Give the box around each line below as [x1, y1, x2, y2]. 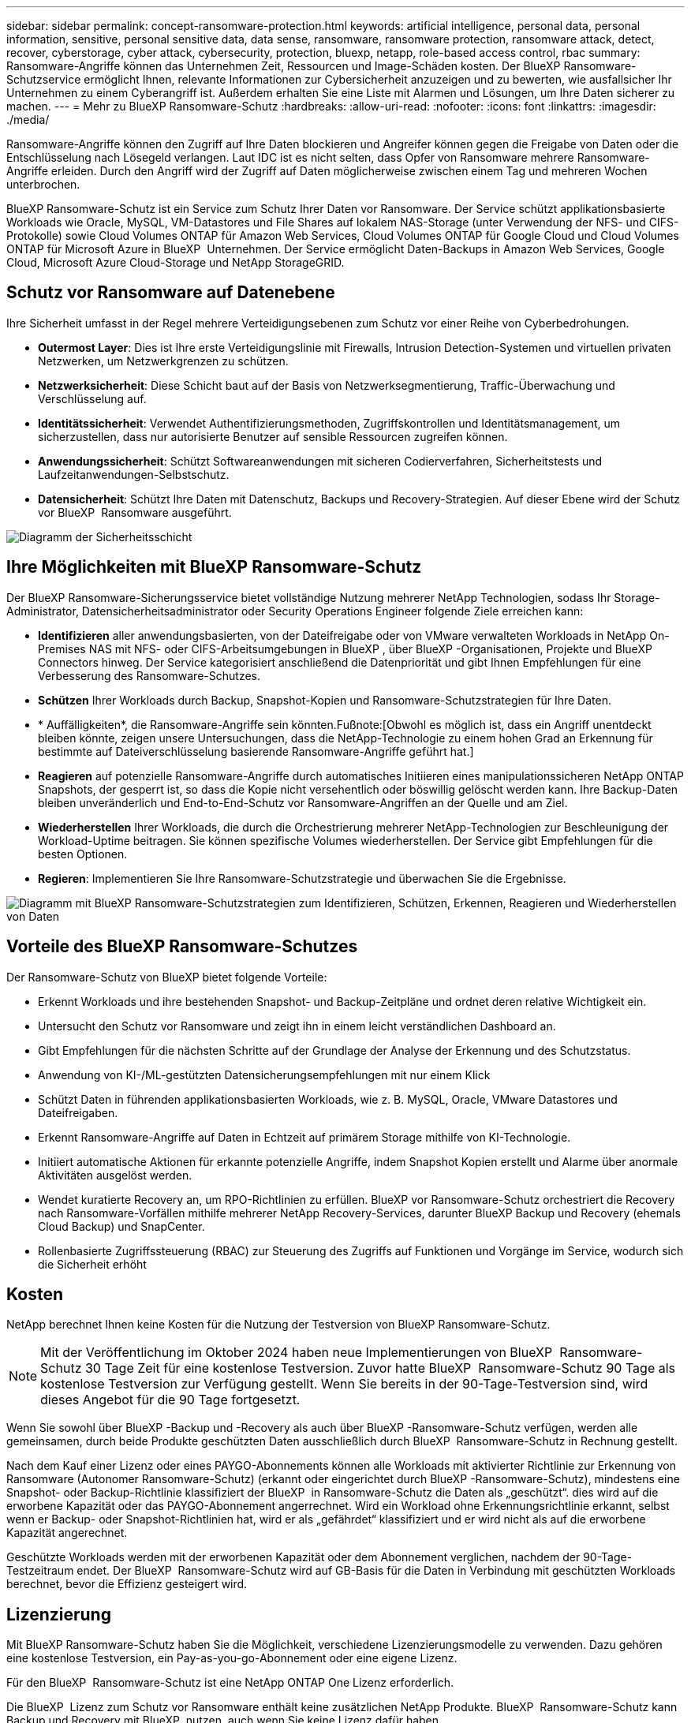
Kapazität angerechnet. [6, 1526, 128, 1540]
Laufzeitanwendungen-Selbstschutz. [38, 467, 230, 481]
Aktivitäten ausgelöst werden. [38, 1168, 192, 1182]
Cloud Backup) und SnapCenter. [38, 1219, 205, 1233]
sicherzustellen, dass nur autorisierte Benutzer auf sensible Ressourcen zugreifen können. [38, 429, 508, 443]
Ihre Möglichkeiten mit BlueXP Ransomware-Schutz [6, 557, 422, 577]
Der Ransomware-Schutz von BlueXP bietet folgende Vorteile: [6, 970, 327, 984]
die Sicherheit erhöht [38, 1257, 147, 1271]
